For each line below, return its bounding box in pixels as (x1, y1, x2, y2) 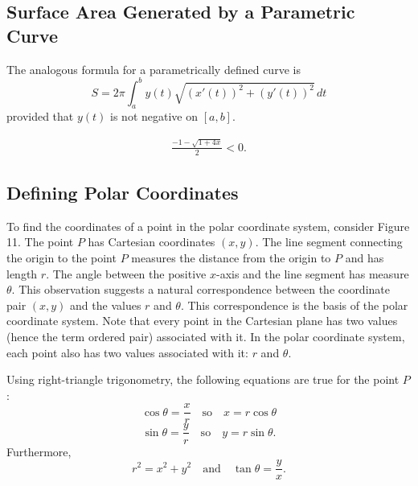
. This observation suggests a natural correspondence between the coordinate (11, 281, 390, 298)
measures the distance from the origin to (131, 249, 331, 266)
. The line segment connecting (255, 233, 403, 250)
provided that (6, 108, 74, 125)
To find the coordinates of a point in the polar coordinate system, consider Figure (6, 217, 410, 234)
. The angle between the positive (46, 265, 207, 282)
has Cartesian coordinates (88, 233, 215, 250)
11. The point (6, 233, 74, 250)
